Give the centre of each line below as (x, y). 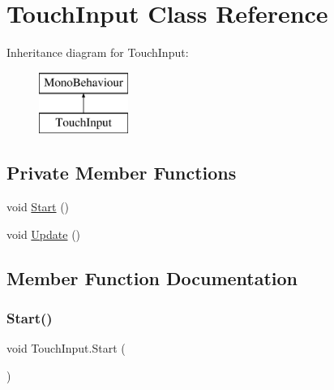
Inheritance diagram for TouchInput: (98, 52)
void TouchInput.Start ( (66, 348)
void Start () (38, 207)
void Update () (44, 234)
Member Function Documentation (152, 277)
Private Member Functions (122, 173)
